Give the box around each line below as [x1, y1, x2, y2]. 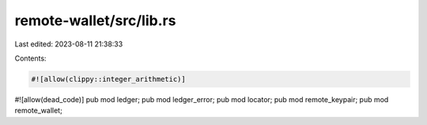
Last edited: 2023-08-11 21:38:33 [14, 39, 123, 49]
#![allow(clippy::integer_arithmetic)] [31, 75, 186, 83]
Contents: [14, 53, 47, 63]
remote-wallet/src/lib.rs [14, 12, 176, 29]
